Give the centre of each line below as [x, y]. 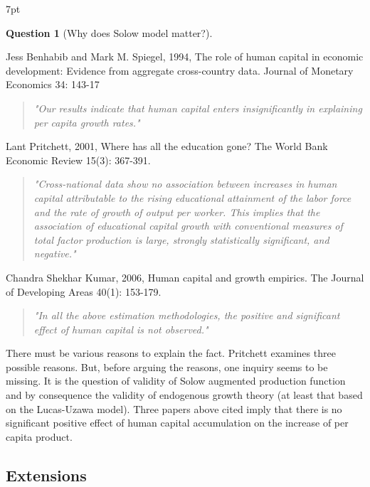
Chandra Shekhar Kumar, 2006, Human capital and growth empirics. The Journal [185, 277]
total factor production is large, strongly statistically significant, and [181, 239]
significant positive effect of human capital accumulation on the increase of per [177, 423]
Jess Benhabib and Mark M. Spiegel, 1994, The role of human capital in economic [185, 57]
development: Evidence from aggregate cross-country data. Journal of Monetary [180, 70]
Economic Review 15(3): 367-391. [78, 160]
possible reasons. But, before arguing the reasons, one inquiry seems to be [167, 366]
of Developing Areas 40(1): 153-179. [84, 291]
